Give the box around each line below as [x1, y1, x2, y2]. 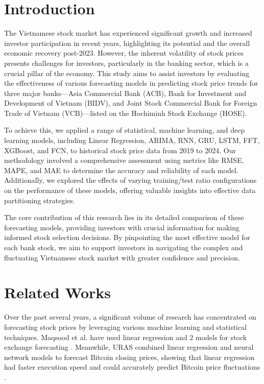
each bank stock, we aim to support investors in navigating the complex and [4, 242, 243, 252]
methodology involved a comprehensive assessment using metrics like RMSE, [4, 155, 244, 165]
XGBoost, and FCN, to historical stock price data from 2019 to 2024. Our [4, 145, 236, 155]
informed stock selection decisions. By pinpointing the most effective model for [4, 232, 250, 243]
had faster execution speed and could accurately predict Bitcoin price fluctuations [4, 362, 260, 372]
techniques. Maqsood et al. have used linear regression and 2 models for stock [4, 331, 247, 342]
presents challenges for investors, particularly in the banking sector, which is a [4, 57, 249, 68]
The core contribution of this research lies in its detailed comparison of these [4, 212, 244, 223]
